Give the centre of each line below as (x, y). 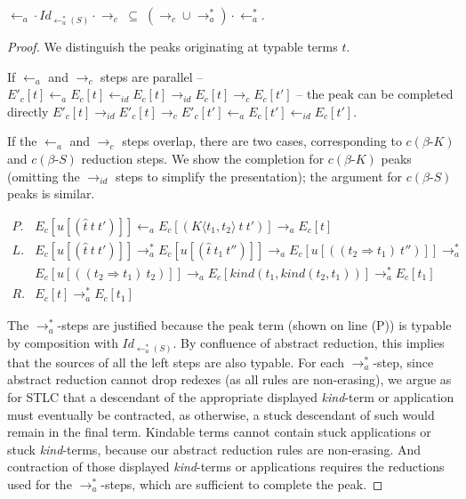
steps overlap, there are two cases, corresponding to (262, 141)
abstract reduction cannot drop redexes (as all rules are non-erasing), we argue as (229, 379)
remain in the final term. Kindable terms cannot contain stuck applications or (219, 432)
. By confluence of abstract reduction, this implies (309, 342)
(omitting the (44, 176)
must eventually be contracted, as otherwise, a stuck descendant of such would (221, 414)
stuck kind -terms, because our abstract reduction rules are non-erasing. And (214, 449)
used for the (40, 483)
